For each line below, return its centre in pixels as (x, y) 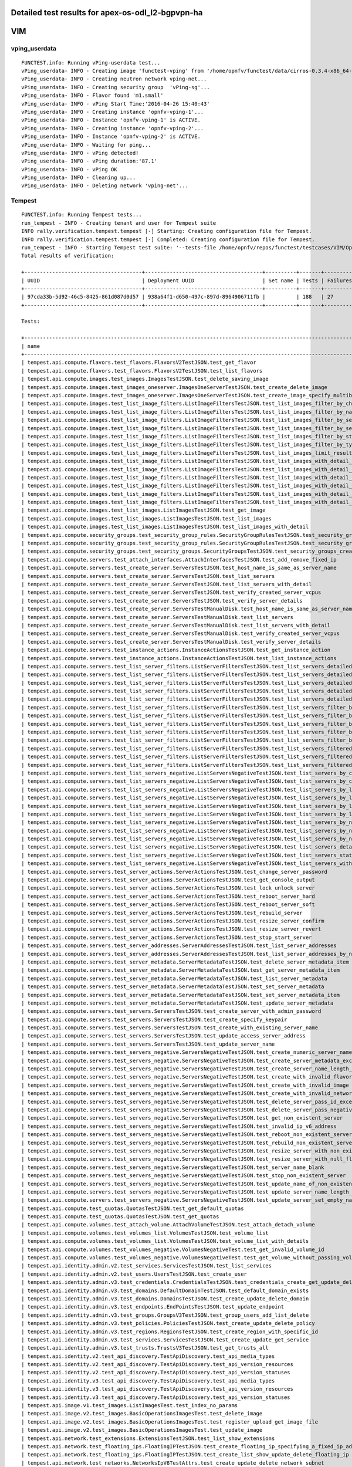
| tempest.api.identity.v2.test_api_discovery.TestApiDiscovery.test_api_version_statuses (156, 1373)
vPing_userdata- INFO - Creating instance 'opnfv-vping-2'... (113, 128)
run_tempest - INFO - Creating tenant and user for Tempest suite (119, 223)
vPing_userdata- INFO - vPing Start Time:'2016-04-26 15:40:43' (116, 104)
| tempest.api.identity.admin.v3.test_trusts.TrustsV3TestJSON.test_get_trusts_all (145, 1348)
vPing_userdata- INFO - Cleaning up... (79, 178)
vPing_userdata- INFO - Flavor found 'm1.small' (92, 96)
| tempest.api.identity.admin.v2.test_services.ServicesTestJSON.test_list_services (147, 1266)
